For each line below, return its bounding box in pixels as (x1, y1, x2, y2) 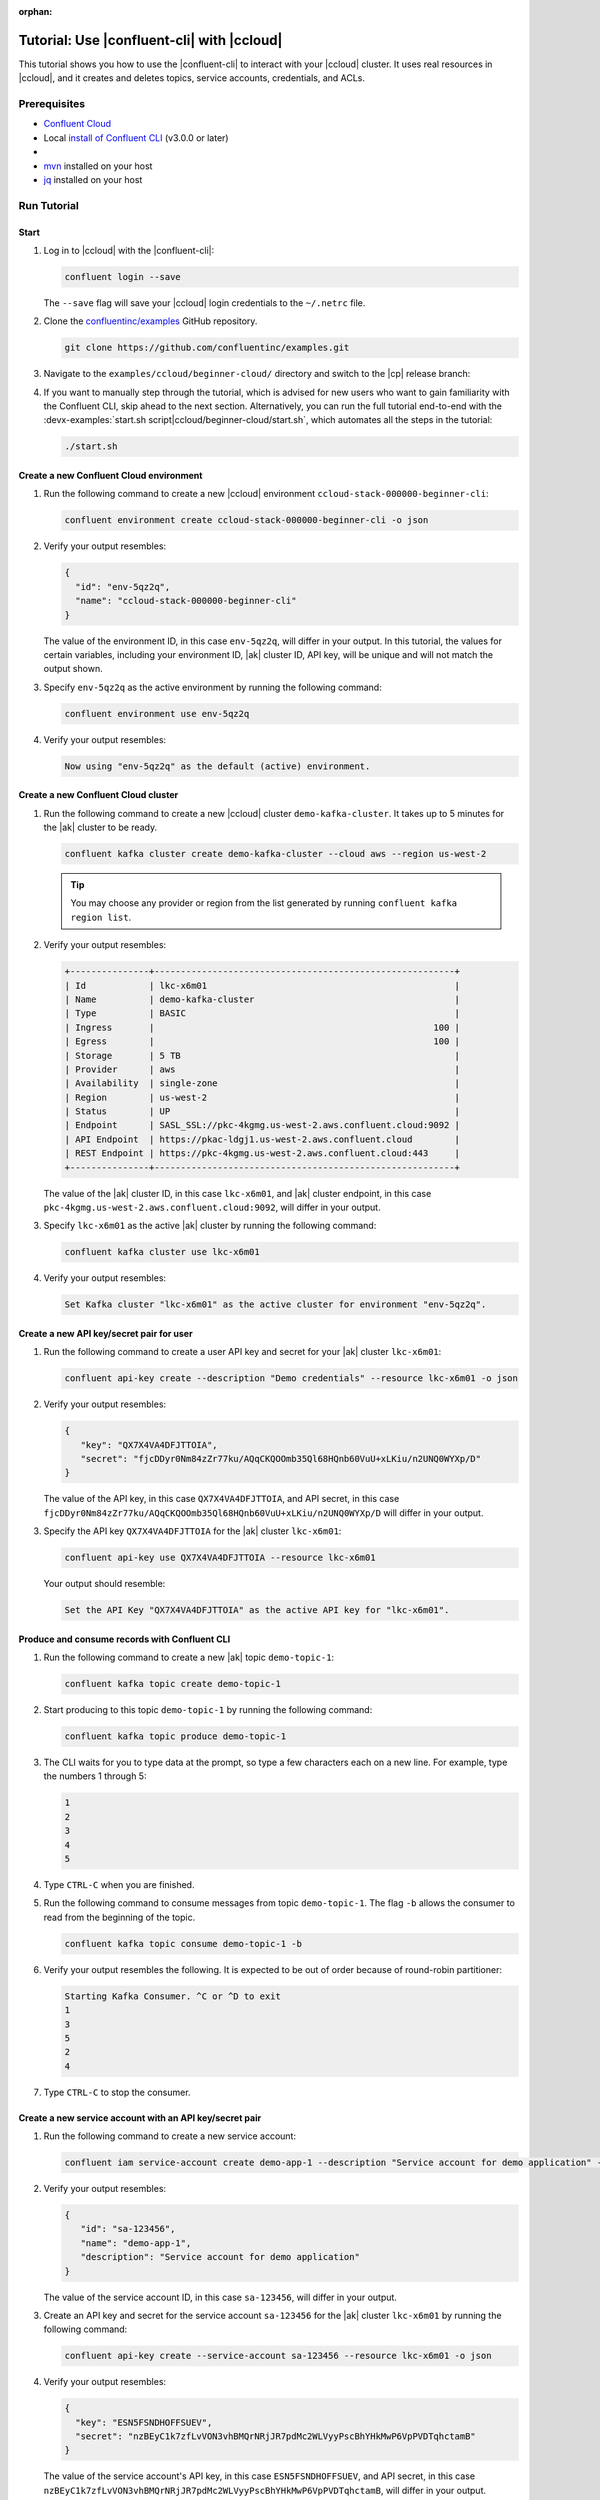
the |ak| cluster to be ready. (43, 821, 158, 834)
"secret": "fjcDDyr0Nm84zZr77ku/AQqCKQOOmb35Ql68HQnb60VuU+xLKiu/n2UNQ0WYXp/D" (80, 1453, 482, 1465)
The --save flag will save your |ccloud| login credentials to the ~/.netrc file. (43, 296, 366, 309)
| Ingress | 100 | (64, 1021, 460, 1033)
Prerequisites (18, 97, 85, 111)
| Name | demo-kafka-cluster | (64, 993, 460, 1005)
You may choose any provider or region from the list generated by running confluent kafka (70, 897, 458, 909)
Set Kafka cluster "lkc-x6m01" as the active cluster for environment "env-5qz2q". (64, 1299, 487, 1310)
